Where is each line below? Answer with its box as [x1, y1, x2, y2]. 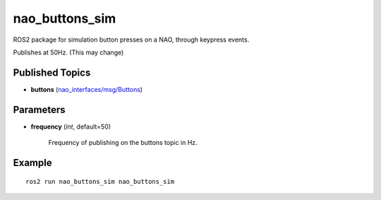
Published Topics [13, 66, 91, 78]
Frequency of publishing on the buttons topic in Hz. [48, 139, 198, 147]
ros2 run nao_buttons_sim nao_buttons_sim [25, 177, 175, 185]
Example [13, 156, 52, 169]
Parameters [13, 103, 66, 116]
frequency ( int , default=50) [30, 122, 111, 131]
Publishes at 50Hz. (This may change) [13, 48, 124, 57]
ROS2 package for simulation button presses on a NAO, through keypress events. [13, 35, 250, 44]
